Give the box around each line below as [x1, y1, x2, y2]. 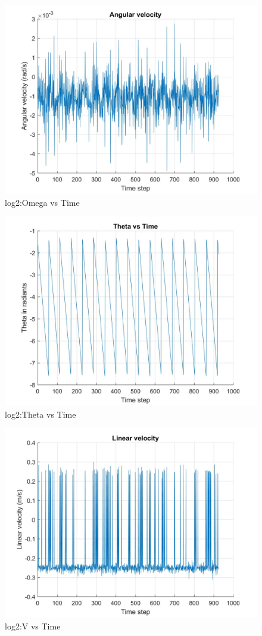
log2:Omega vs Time [5, 196, 80, 208]
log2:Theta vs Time [5, 408, 76, 420]
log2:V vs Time [5, 619, 61, 632]
